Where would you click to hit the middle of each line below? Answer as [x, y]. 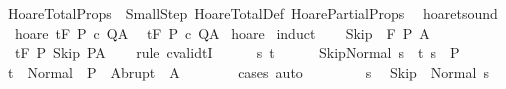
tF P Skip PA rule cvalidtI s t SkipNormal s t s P [237, 52]
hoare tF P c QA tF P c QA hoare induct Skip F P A [222, 32]
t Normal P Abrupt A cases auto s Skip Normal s [248, 71]
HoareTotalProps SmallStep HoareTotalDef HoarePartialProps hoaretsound [252, 13]
